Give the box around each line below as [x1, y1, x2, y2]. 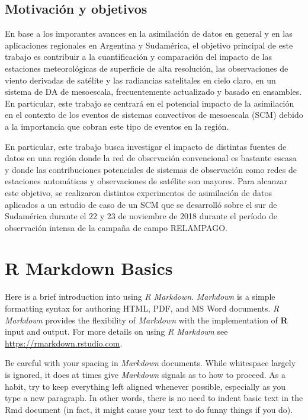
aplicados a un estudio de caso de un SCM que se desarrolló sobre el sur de [5, 198, 277, 210]
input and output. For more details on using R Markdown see [5, 325, 228, 338]
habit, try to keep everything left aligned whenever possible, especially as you [5, 380, 286, 392]
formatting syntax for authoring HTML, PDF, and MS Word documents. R [5, 302, 280, 315]
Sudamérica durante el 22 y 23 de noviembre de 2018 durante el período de [5, 210, 277, 222]
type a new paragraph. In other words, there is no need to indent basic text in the [5, 392, 303, 404]
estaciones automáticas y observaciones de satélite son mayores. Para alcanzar [5, 175, 287, 187]
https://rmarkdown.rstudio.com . [5, 336, 123, 349]
